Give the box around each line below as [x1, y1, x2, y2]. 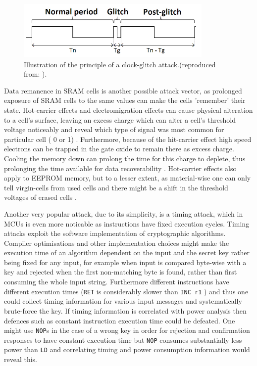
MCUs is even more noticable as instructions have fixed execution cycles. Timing [4, 218, 250, 229]
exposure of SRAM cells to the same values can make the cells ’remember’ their [4, 95, 246, 105]
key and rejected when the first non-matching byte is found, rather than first [4, 267, 237, 277]
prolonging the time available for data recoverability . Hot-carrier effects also [4, 163, 237, 173]
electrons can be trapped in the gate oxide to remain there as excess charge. [4, 143, 234, 154]
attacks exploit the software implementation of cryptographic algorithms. [4, 228, 226, 238]
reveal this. [4, 354, 38, 365]
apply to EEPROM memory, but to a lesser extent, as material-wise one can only [4, 173, 251, 183]
